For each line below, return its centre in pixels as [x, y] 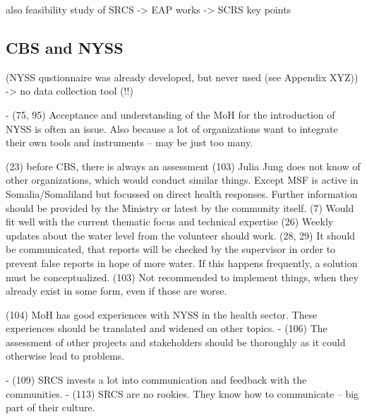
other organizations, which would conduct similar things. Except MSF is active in [182, 180]
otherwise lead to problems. [65, 356]
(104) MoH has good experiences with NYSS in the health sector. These [162, 314]
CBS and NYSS [65, 47]
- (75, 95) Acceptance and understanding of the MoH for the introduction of [170, 114]
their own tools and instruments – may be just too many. [129, 142]
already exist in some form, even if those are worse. [116, 291]
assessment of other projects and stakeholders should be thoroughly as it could [176, 342]
